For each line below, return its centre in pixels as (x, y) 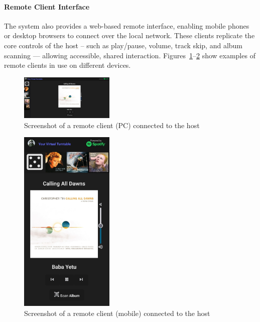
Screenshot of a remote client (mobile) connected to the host (117, 313)
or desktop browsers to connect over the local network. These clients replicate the (129, 35)
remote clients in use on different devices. (68, 65)
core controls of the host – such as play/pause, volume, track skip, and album (123, 45)
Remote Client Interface (47, 6)
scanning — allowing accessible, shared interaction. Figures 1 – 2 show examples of (130, 55)
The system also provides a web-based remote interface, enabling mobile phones (127, 25)
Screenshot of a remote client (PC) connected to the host (112, 125)
